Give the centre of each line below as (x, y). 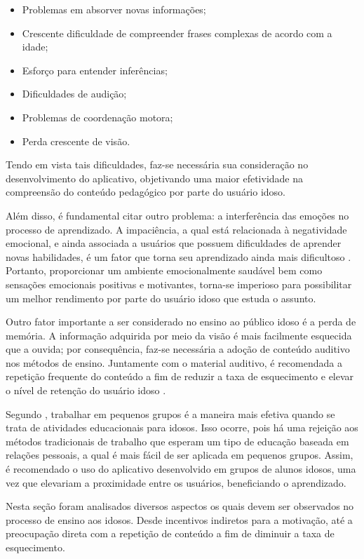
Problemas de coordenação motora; (97, 117)
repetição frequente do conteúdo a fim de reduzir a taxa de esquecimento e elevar (180, 376)
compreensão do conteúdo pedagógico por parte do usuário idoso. (146, 192)
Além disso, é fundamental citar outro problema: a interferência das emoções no (177, 215)
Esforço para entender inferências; (95, 70)
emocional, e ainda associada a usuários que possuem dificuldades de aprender (174, 243)
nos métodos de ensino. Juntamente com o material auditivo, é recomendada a (174, 362)
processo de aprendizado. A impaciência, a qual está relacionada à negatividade (176, 229)
